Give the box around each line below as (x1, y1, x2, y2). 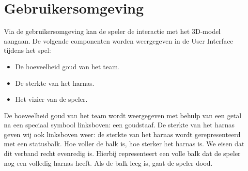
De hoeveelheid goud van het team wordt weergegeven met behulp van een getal (4, 110, 242, 120)
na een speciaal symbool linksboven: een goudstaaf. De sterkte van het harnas (4, 120, 234, 130)
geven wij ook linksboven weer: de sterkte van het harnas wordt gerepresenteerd (4, 129, 241, 139)
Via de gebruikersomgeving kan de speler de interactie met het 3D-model (4, 26, 221, 36)
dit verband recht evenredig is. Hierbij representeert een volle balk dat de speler (4, 148, 241, 158)
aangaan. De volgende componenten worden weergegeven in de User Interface (4, 35, 233, 46)
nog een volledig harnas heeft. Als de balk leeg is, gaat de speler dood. (4, 157, 213, 168)
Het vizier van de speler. (15, 94, 88, 104)
